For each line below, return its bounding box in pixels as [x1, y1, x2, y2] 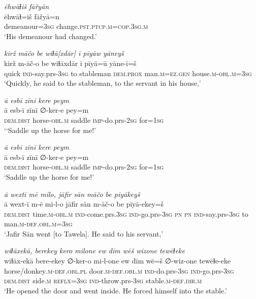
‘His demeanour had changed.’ [4, 30, 97, 41]
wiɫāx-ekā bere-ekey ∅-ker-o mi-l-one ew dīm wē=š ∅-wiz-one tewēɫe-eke [4, 255, 231, 266]
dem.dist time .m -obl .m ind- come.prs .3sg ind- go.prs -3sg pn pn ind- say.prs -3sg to [4, 208, 248, 219]
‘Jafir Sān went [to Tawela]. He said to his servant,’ [4, 228, 164, 239]
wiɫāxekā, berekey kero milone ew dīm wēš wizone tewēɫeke [4, 245, 185, 256]
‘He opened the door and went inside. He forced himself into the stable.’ [4, 285, 227, 295]
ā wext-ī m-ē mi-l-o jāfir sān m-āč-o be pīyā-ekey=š [4, 198, 164, 209]
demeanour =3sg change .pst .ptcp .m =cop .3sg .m [4, 21, 148, 31]
